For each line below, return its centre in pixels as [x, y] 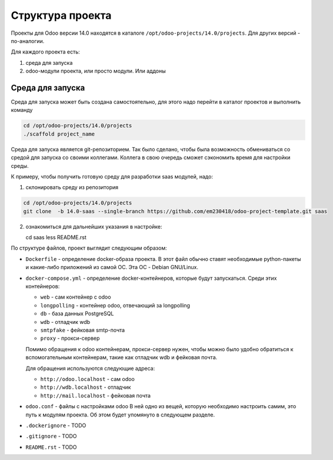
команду [22, 110]
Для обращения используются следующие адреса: [90, 368]
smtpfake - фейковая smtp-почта [83, 330]
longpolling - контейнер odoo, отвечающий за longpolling [115, 305]
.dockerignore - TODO [56, 425]
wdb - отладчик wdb [65, 322]
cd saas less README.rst [56, 237]
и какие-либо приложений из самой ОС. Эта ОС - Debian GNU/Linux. [112, 267]
